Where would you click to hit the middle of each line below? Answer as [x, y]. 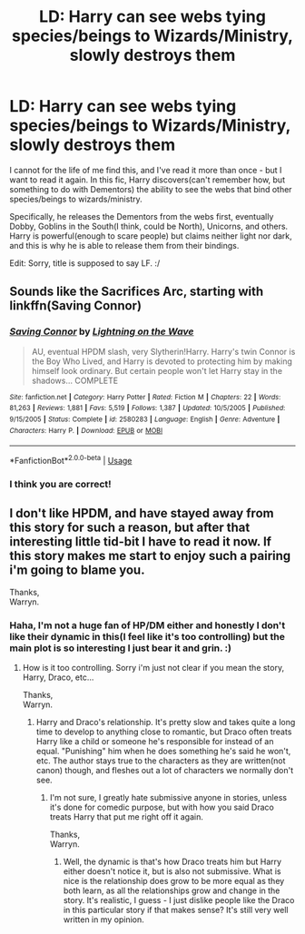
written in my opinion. [104, 919]
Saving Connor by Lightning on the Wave [102, 331]
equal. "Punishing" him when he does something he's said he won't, [163, 751]
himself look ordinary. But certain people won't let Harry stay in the [157, 370]
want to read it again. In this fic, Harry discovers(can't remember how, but [148, 180]
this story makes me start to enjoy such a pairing [150, 556]
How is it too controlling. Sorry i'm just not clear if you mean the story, [153, 667]
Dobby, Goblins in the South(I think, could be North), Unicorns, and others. [149, 226]
